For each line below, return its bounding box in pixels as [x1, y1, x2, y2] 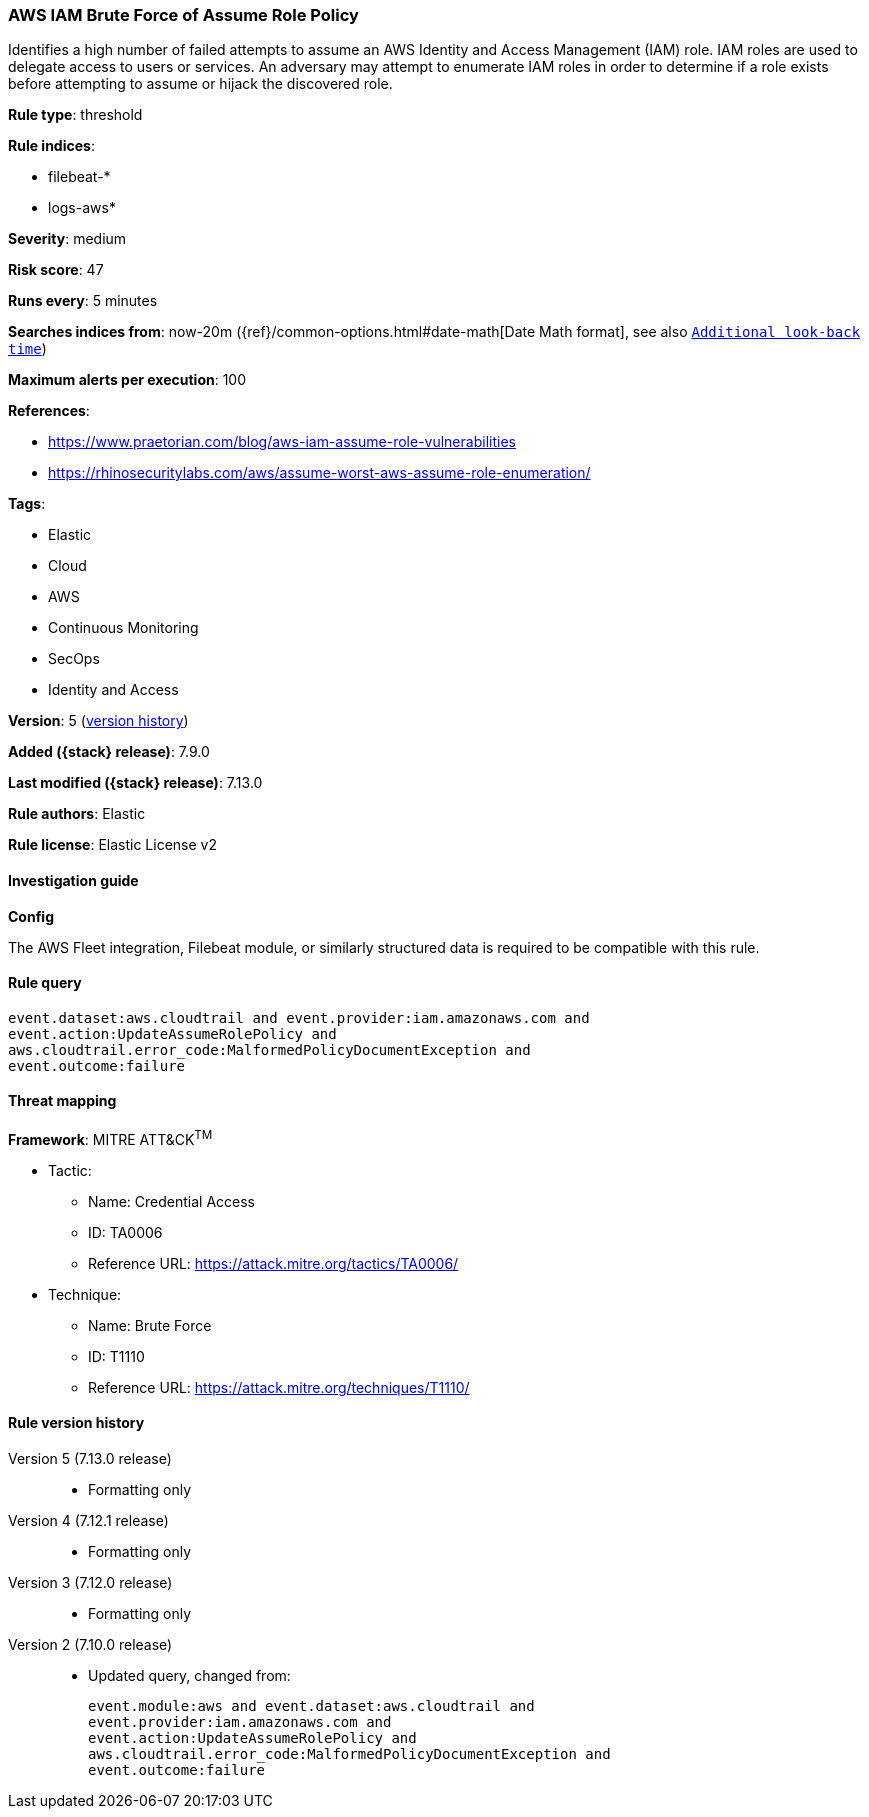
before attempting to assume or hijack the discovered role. [8, 75, 393, 93]
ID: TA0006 [88, 1223, 163, 1241]
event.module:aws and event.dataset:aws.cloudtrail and [88, 1697, 535, 1714]
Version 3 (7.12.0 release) [8, 1573, 173, 1591]
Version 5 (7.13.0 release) [8, 1449, 172, 1467]
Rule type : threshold [8, 106, 143, 124]
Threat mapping [8, 1092, 117, 1110]
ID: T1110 [88, 1347, 145, 1365]
